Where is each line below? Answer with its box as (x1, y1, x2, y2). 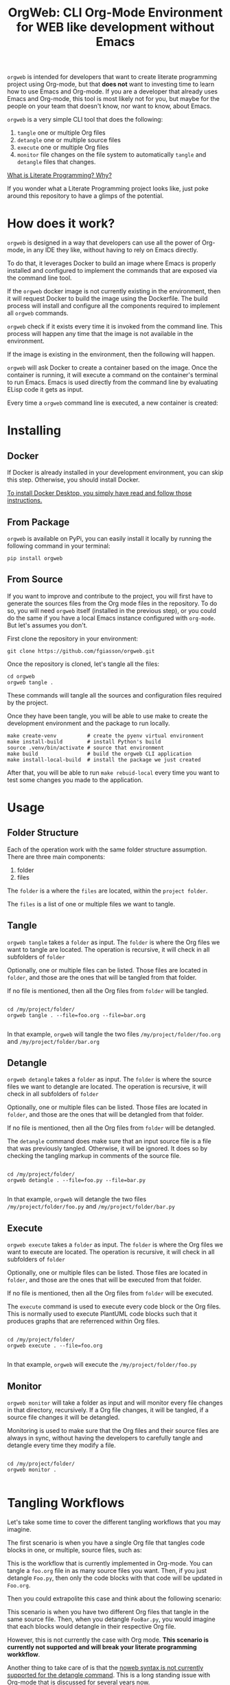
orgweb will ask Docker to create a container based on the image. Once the (7, 364, 218, 372)
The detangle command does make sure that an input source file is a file (7, 1137, 211, 1146)
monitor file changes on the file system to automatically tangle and (16, 150, 207, 159)
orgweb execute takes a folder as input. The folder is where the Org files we (7, 1240, 223, 1249)
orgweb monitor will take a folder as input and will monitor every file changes (7, 1398, 223, 1407)
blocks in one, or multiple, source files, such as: (7, 1545, 142, 1554)
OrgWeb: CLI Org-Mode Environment (8, 5, 223, 21)
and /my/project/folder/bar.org (7, 1037, 100, 1045)
